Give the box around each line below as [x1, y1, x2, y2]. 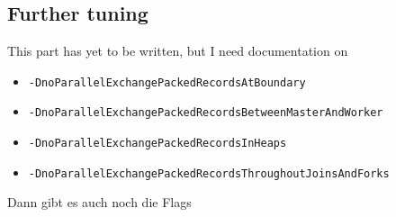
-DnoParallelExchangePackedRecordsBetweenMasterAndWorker [28, 106, 383, 120]
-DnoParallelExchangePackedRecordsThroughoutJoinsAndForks [28, 167, 390, 180]
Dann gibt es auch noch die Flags [7, 193, 192, 212]
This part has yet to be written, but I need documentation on [7, 41, 348, 60]
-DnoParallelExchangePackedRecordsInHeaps [28, 137, 287, 150]
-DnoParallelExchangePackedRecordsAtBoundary [28, 76, 306, 89]
